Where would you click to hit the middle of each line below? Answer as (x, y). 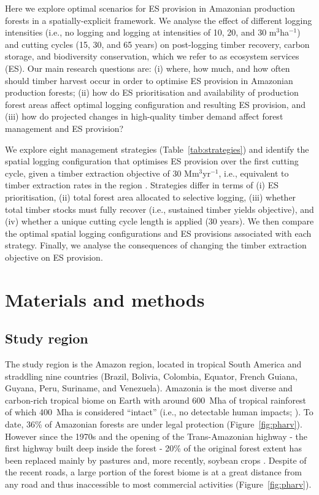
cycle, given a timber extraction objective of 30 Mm (102, 173)
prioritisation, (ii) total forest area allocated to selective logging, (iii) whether (151, 197)
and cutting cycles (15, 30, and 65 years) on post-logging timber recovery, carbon (157, 44)
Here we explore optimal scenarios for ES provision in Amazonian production (150, 8)
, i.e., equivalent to (254, 173)
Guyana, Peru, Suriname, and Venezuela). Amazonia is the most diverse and (149, 388)
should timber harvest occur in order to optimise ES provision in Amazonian (149, 80)
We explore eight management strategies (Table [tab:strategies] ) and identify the (157, 149)
